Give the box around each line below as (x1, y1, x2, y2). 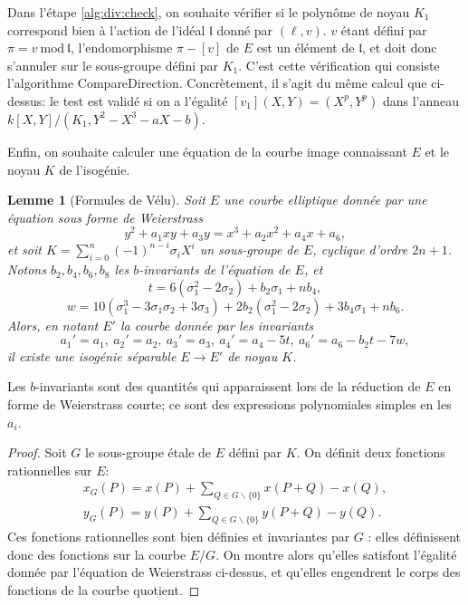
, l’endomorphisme (71, 38, 173, 57)
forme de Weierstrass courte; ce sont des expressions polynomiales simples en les (7, 395, 452, 413)
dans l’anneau (382, 91, 459, 110)
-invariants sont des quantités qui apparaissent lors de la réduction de (35, 377, 421, 396)
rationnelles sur (7, 460, 92, 479)
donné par (216, 20, 273, 39)
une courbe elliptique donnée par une (224, 190, 427, 209)
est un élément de (256, 38, 355, 57)
